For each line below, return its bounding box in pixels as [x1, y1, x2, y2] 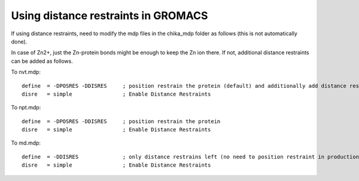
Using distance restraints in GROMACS [11, 9, 208, 22]
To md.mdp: [11, 139, 41, 146]
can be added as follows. [11, 57, 73, 65]
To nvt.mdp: [11, 69, 41, 76]
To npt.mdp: [11, 104, 41, 111]
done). [11, 38, 28, 45]
